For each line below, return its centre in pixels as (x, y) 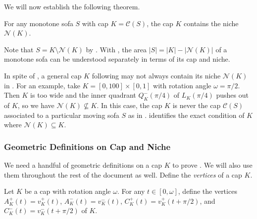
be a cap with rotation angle (68, 191)
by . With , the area (116, 49)
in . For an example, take (42, 85)
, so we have (36, 105)
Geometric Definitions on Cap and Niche (87, 146)
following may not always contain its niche (156, 75)
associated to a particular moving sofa (62, 115)
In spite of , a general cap (43, 75)
